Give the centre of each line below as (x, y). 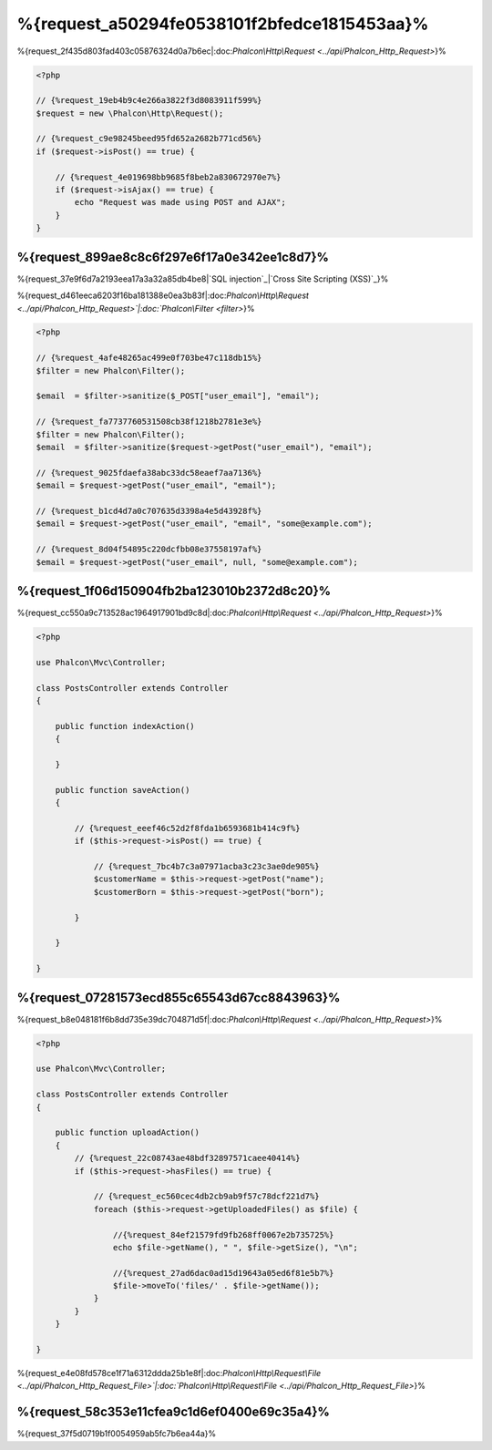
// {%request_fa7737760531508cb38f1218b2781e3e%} (149, 422)
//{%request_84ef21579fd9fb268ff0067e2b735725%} (223, 1234)
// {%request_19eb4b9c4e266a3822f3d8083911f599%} (149, 101)
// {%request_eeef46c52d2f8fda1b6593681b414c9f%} (187, 828)
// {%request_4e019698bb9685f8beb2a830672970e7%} (168, 177)
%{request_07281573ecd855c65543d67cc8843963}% (179, 998)
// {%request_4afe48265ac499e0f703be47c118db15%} (149, 358)
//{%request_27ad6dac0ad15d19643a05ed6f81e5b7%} (223, 1273)
